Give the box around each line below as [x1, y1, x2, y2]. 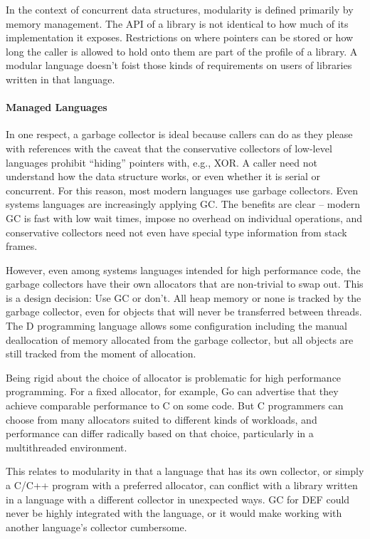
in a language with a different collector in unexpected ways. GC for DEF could [6, 491, 350, 506]
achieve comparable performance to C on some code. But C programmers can [6, 398, 344, 413]
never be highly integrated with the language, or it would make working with [6, 506, 342, 520]
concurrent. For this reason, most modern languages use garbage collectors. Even [6, 182, 358, 197]
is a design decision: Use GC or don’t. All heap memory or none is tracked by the [6, 290, 361, 305]
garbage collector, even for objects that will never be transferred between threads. [6, 304, 362, 319]
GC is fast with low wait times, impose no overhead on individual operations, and [6, 210, 363, 225]
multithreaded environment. [6, 439, 127, 454]
